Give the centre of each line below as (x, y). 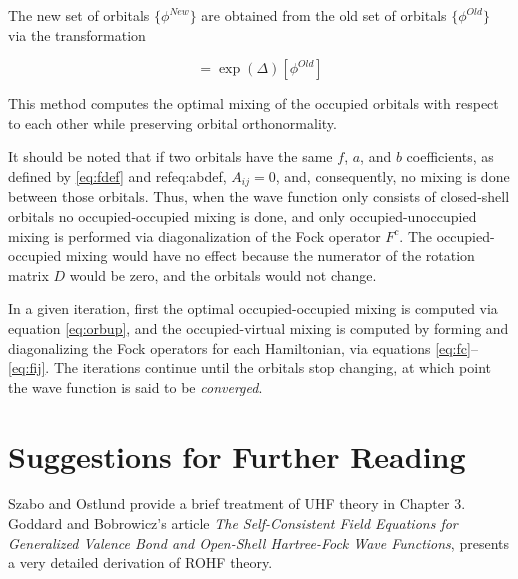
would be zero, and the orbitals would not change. (223, 274)
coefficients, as (450, 156)
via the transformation (77, 34)
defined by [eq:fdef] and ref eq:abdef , (117, 175)
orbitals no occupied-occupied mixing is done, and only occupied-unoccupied (242, 216)
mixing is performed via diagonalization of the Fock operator (194, 235)
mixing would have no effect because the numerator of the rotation (270, 255)
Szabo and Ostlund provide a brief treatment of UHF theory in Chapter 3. (237, 503)
